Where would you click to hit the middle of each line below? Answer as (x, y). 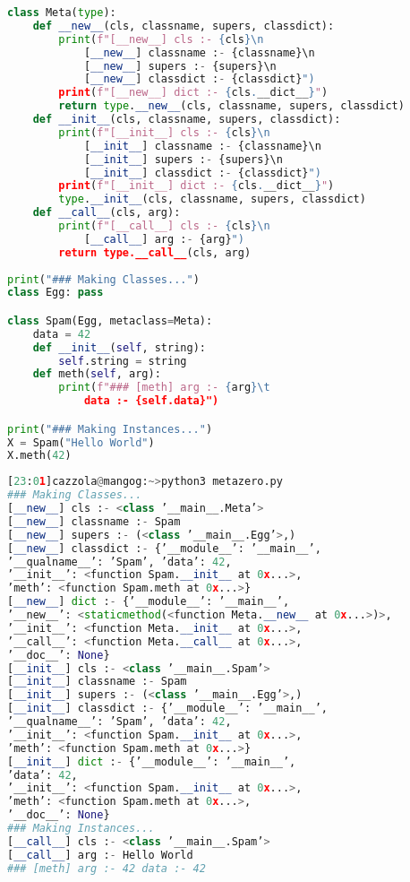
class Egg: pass (56, 293)
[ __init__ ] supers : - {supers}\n (183, 159)
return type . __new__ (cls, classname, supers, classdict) (231, 106)
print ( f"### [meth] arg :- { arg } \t (164, 388)
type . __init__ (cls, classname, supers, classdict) (212, 199)
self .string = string (123, 361)
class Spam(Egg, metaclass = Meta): (110, 320)
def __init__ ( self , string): (119, 347)
